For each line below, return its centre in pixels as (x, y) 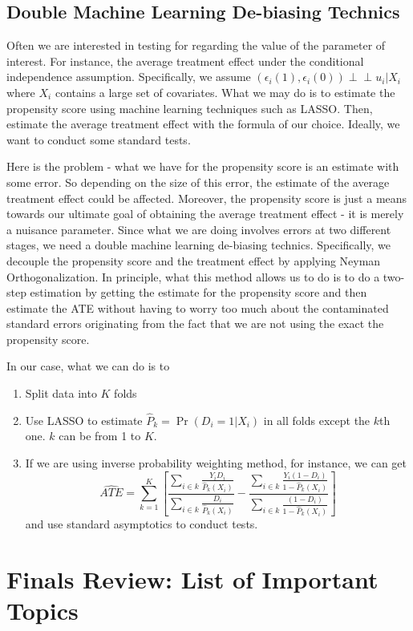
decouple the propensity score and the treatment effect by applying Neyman (194, 260)
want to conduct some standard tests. (99, 139)
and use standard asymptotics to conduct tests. (142, 524)
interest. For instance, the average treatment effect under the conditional (185, 61)
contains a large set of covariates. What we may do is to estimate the (225, 92)
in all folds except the (317, 420)
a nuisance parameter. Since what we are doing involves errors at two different (199, 229)
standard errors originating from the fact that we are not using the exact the (195, 324)
